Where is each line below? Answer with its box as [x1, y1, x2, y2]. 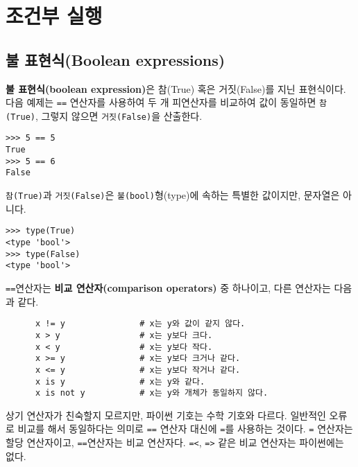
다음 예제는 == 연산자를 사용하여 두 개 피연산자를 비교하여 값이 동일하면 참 [6, 95, 327, 109]
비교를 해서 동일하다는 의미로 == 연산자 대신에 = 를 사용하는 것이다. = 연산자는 [17, 421, 353, 436]
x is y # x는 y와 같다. [35, 376, 205, 387]
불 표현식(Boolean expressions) [6, 49, 225, 70]
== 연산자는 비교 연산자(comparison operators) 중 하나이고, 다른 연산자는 [6, 280, 331, 294]
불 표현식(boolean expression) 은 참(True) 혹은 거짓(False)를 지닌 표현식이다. [6, 81, 346, 96]
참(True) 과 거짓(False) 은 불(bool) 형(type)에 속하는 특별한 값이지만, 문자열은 [6, 188, 340, 202]
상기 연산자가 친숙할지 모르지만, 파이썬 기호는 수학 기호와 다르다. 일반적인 [6, 407, 326, 422]
